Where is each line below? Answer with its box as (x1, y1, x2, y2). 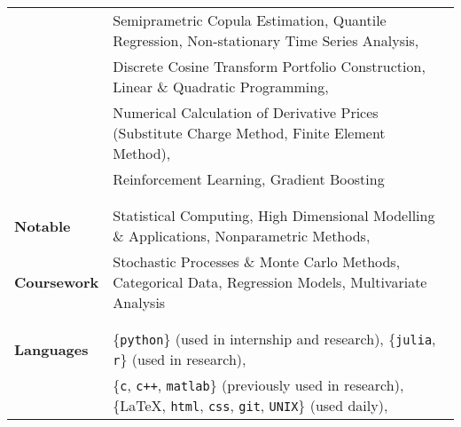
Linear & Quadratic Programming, (113, 76, 329, 97)
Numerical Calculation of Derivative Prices (113, 102, 379, 123)
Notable (14, 215, 71, 236)
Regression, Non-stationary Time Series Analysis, (113, 30, 419, 51)
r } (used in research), (113, 349, 246, 369)
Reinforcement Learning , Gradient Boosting (113, 169, 385, 189)
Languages (14, 338, 89, 360)
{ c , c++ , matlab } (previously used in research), (113, 375, 404, 395)
